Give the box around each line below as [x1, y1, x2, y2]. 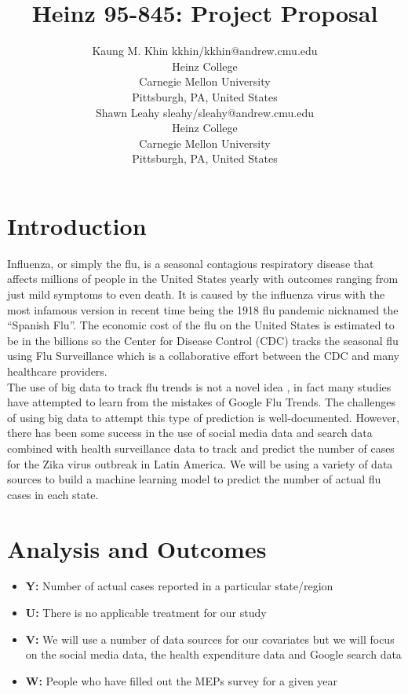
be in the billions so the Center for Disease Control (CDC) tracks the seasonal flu [7, 332, 399, 348]
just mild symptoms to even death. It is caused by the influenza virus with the [7, 286, 385, 302]
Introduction [7, 209, 147, 241]
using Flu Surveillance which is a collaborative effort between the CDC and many [7, 347, 399, 364]
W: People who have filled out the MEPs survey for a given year [25, 672, 338, 688]
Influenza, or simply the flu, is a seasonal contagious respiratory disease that [7, 255, 374, 271]
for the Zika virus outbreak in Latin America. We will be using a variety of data [7, 455, 393, 472]
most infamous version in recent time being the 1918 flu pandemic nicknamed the [7, 301, 399, 318]
